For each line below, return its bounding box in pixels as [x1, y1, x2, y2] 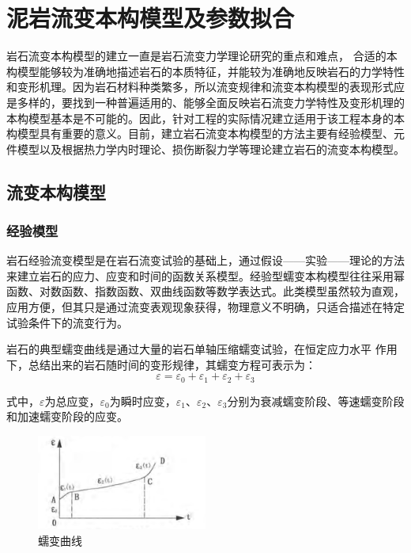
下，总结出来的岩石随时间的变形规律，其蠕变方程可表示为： [6, 356, 316, 372]
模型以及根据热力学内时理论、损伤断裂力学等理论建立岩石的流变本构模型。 [17, 140, 405, 157]
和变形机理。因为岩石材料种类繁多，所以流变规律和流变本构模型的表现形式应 [6, 78, 405, 95]
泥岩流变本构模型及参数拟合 [6, 2, 295, 34]
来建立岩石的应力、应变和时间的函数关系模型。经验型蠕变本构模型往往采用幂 [6, 267, 405, 284]
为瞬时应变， [109, 392, 176, 409]
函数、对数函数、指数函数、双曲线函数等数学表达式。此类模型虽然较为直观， [6, 283, 405, 299]
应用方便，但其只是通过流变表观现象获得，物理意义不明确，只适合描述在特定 [6, 299, 405, 315]
